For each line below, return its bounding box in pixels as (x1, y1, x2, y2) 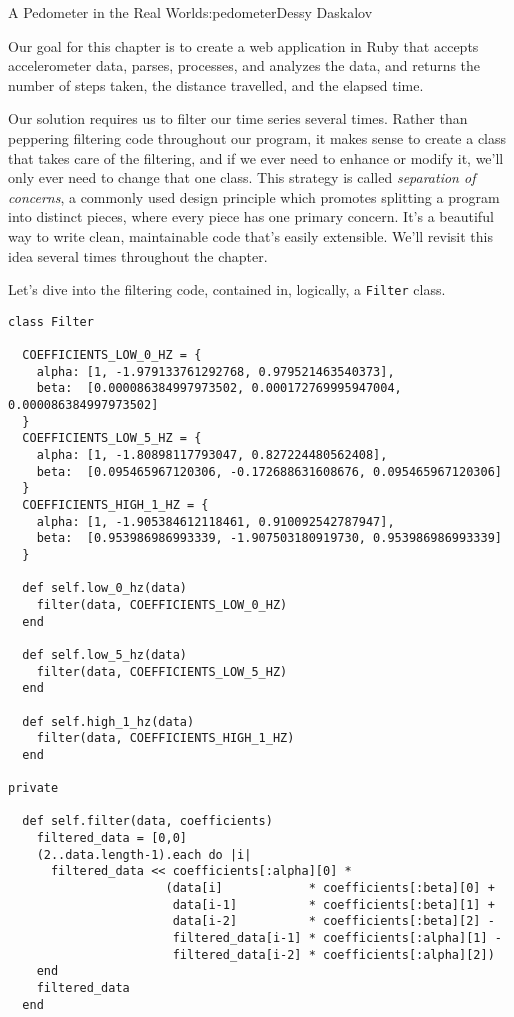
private (8, 781, 59, 796)
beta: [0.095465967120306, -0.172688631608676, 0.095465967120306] (36, 464, 502, 479)
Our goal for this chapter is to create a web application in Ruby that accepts (8, 35, 479, 56)
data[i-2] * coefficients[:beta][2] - (172, 914, 495, 929)
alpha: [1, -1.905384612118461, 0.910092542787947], (36, 514, 395, 529)
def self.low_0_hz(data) (22, 581, 187, 596)
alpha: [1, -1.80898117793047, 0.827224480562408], (36, 448, 388, 463)
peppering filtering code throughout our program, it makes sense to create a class (8, 127, 507, 148)
